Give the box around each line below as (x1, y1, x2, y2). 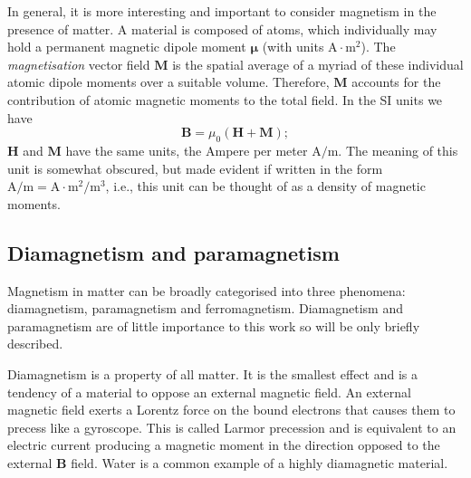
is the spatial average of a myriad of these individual (172, 54, 464, 73)
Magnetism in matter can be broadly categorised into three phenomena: (7, 281, 406, 300)
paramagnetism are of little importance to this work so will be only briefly (7, 316, 420, 335)
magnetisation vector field (7, 54, 150, 73)
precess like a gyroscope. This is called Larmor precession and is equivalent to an (7, 417, 457, 436)
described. (7, 334, 63, 353)
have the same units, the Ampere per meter (65, 140, 308, 159)
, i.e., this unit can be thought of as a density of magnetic (105, 177, 426, 196)
